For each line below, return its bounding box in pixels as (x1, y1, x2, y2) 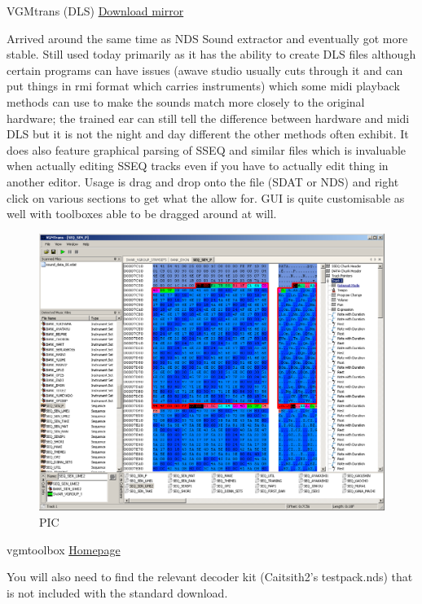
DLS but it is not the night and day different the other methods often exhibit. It (7, 125, 409, 142)
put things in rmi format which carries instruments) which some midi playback (7, 77, 400, 94)
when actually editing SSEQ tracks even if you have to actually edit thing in (7, 157, 389, 174)
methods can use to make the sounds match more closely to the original (7, 93, 365, 110)
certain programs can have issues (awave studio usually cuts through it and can (7, 61, 403, 78)
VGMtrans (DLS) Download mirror (7, 2, 184, 19)
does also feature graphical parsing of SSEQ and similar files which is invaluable (7, 141, 407, 158)
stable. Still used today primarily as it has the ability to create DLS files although (7, 46, 416, 63)
